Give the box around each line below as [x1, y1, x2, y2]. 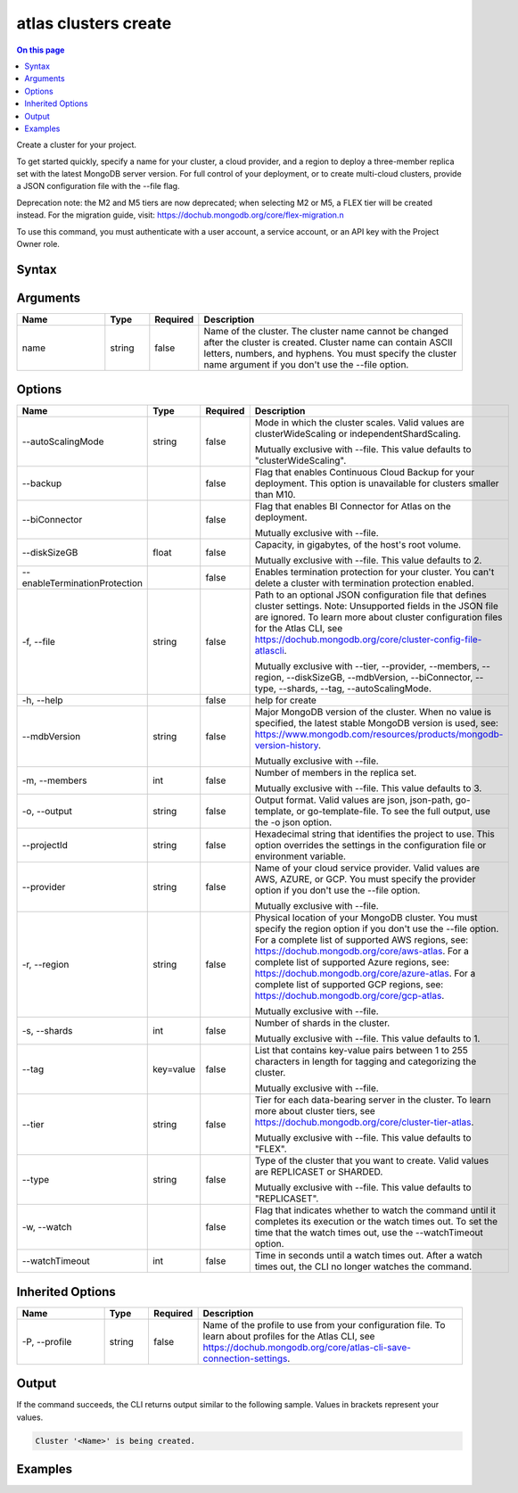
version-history [254, 739, 319, 752]
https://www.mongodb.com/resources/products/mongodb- [254, 728, 504, 740]
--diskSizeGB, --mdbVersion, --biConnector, [286, 672, 473, 684]
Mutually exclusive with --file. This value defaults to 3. [254, 782, 482, 795]
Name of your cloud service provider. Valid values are [254, 862, 481, 874]
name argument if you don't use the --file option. [203, 358, 409, 370]
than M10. [254, 489, 296, 501]
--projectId [21, 839, 69, 852]
